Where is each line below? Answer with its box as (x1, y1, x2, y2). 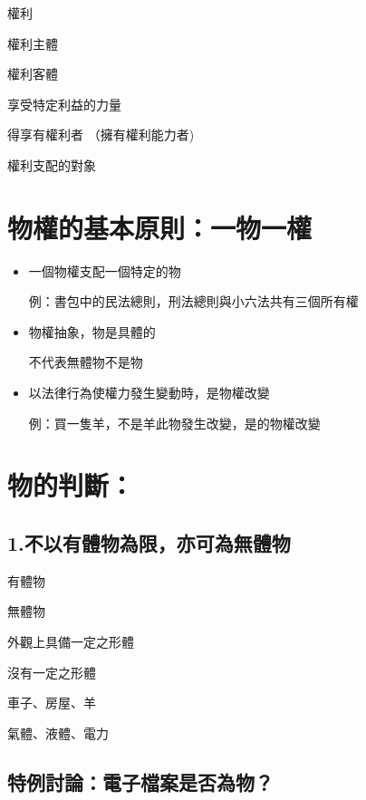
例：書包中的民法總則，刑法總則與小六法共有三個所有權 (28, 292, 359, 311)
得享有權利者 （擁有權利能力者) (7, 125, 195, 144)
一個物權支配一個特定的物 (28, 261, 181, 280)
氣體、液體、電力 (7, 723, 109, 742)
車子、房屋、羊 (7, 693, 96, 712)
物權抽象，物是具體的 (28, 322, 156, 341)
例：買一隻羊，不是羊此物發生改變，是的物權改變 (28, 413, 321, 432)
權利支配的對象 (7, 155, 96, 174)
